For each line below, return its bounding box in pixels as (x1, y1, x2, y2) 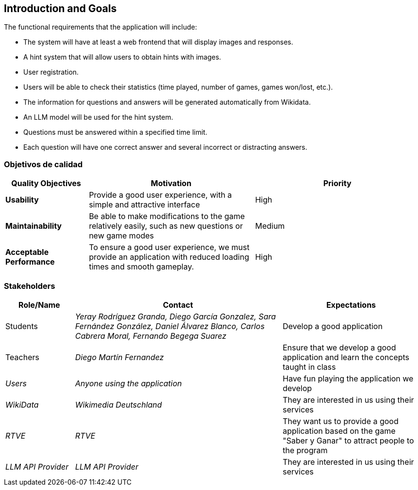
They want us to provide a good (282, 416, 399, 426)
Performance (5, 257, 55, 267)
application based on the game (282, 426, 396, 436)
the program (282, 445, 328, 455)
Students (5, 321, 38, 331)
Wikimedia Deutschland (75, 399, 162, 410)
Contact (162, 300, 193, 310)
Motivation (150, 178, 192, 189)
